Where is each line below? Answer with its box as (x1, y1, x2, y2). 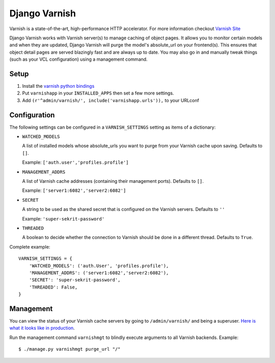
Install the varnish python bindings (22, 83, 95, 89)
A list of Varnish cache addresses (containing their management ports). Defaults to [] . (22, 178, 204, 184)
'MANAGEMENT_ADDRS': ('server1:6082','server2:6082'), (29, 270, 169, 276)
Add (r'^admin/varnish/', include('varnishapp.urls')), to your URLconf (22, 97, 200, 103)
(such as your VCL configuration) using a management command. (9, 56, 148, 62)
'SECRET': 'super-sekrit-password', (29, 277, 121, 283)
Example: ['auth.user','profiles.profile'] (22, 159, 129, 165)
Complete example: (9, 244, 50, 250)
